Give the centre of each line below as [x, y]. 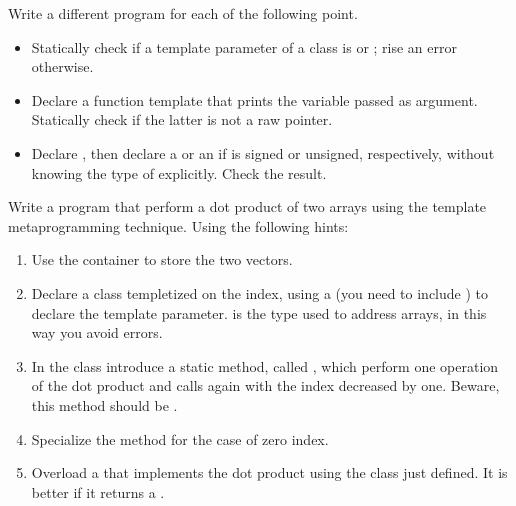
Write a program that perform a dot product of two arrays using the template [247, 206]
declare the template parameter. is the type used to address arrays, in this [259, 312]
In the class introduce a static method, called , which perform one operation [265, 365]
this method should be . [104, 404]
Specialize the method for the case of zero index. [180, 438]
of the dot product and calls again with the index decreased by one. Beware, [265, 385]
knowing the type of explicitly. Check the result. [179, 172]
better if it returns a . [98, 491]
